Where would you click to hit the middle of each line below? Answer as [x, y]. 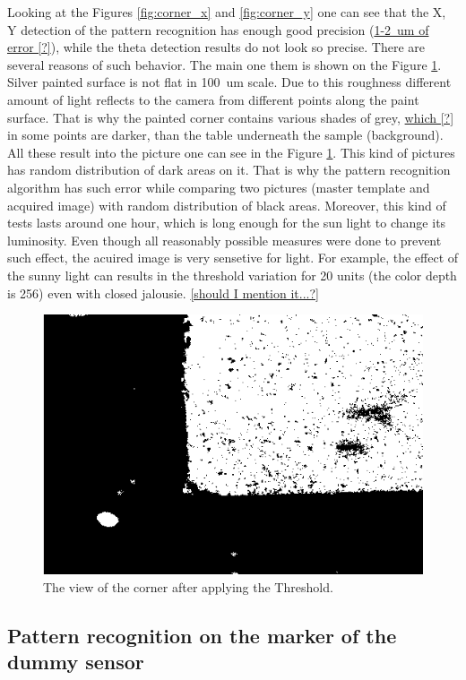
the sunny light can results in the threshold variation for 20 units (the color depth [232, 275]
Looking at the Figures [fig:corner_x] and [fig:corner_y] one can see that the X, [227, 12]
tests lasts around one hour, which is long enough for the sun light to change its [227, 223]
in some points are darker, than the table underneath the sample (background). [225, 135]
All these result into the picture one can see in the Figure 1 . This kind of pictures [231, 152]
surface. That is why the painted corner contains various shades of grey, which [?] [231, 117]
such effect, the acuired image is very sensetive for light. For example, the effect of [233, 258]
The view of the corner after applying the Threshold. [188, 586]
